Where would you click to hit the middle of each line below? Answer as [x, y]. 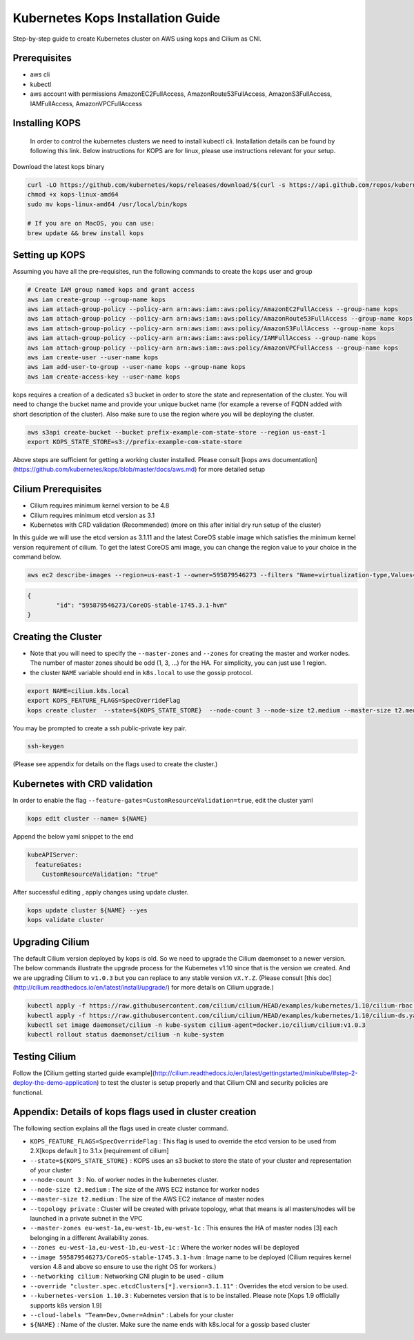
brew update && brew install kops [86, 233]
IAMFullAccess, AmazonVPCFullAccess [86, 103]
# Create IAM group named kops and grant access [111, 290]
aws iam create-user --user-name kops [93, 357]
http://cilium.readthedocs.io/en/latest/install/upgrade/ [91, 988]
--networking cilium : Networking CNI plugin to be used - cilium [127, 1277]
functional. [28, 1092]
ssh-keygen [46, 746]
